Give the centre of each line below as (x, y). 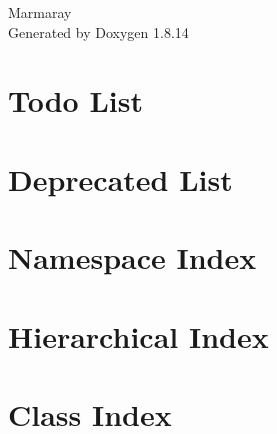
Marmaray (40, 12)
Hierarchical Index (138, 335)
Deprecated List (120, 178)
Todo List (75, 100)
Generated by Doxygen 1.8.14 (98, 31)
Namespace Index (132, 257)
